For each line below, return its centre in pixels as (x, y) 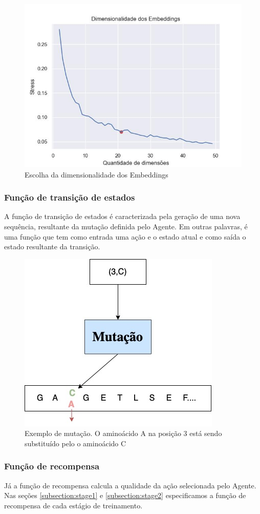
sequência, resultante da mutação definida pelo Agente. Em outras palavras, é (126, 226)
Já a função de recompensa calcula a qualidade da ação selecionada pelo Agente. (130, 485)
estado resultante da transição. (52, 246)
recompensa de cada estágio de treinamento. (73, 505)
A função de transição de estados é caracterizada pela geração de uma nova (122, 216)
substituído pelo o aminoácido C (75, 443)
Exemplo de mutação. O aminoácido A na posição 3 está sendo (123, 433)
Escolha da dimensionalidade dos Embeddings (96, 174)
